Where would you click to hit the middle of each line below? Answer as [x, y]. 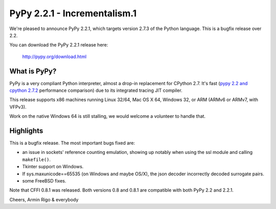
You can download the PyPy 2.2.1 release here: [59, 45]
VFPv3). [18, 107]
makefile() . [37, 159]
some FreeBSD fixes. [44, 181]
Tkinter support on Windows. [53, 167]
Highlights [26, 131]
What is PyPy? [33, 71]
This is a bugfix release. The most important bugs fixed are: [72, 143]
